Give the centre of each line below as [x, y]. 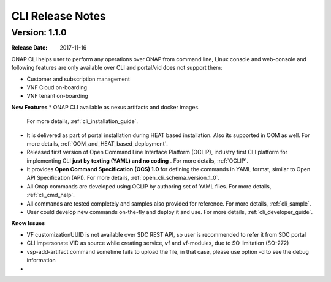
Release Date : [29, 48]
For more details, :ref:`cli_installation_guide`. [82, 121]
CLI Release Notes [59, 16]
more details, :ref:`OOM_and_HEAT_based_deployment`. [97, 143]
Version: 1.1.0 [39, 32]
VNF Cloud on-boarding [57, 87]
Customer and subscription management [78, 79]
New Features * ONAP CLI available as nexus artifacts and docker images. [105, 107]
